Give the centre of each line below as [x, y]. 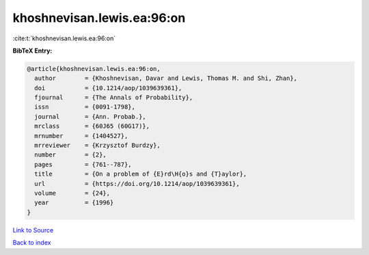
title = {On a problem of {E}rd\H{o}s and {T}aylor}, [141, 174]
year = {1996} [74, 203]
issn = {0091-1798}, [85, 107]
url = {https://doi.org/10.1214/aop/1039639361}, [137, 184]
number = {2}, [71, 155]
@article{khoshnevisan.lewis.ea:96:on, [94, 69]
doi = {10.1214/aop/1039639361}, [108, 88]
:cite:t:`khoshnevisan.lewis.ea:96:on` [64, 38]
